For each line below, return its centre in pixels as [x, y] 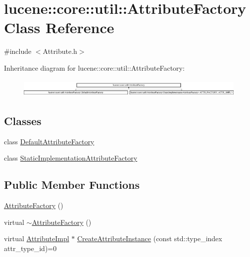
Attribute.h [60, 51]
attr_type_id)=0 [30, 248]
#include [18, 51]
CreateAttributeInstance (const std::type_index [150, 238]
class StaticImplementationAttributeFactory [71, 158]
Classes [23, 120]
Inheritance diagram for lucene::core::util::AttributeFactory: [94, 67]
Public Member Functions [72, 185]
